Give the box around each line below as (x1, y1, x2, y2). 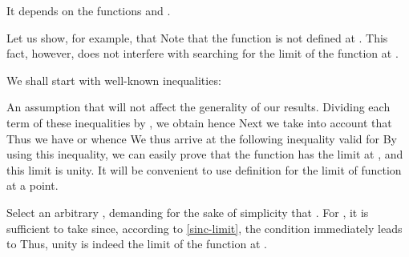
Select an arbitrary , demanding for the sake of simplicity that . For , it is (6, 203, 369, 220)
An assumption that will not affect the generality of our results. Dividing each (6, 98, 391, 115)
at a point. (6, 177, 59, 194)
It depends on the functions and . (6, 2, 171, 18)
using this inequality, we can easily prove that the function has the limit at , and (6, 146, 403, 163)
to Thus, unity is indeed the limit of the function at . (6, 235, 267, 252)
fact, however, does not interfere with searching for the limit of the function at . (6, 45, 399, 62)
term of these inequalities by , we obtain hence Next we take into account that (6, 114, 392, 131)
